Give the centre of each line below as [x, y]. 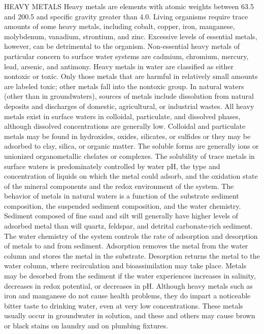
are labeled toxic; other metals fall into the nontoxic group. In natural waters [124, 86]
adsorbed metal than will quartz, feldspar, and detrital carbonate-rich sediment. [128, 226]
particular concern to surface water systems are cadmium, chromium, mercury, [126, 56]
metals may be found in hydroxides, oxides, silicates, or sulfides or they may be [127, 136]
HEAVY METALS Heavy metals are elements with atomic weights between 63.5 [129, 6]
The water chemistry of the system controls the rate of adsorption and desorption [131, 235]
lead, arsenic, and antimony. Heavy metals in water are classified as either [119, 66]
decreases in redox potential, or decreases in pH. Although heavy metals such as [128, 285]
